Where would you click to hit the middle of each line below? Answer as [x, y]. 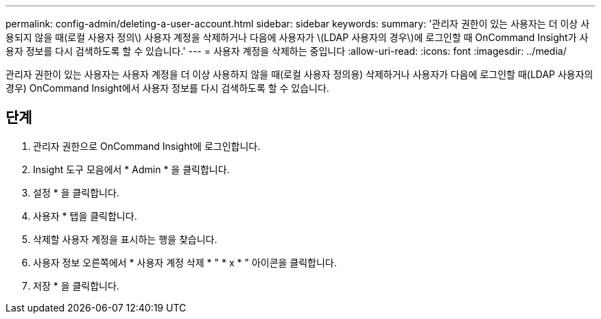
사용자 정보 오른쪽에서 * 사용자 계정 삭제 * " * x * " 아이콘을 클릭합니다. [185, 262]
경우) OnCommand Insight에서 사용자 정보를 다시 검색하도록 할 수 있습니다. [167, 88]
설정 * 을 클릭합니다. [76, 192]
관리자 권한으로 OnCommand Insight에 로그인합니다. [147, 146]
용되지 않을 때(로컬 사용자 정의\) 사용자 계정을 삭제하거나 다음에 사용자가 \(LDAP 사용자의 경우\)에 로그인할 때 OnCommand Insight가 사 [297, 37]
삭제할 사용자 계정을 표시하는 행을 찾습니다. [125, 239]
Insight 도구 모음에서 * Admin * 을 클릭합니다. [131, 169]
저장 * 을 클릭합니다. [76, 285]
